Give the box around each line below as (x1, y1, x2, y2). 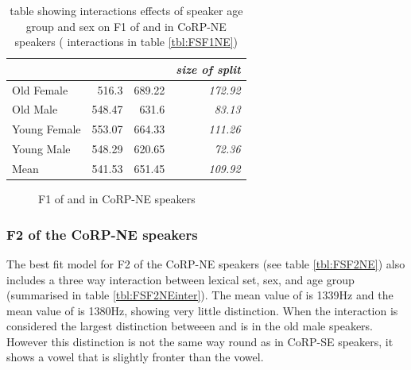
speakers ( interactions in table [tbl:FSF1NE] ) (14, 33, 238, 50)
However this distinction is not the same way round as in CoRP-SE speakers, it (6, 333, 394, 349)
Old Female (12, 81, 68, 98)
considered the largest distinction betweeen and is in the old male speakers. (6, 318, 373, 334)
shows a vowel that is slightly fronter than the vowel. (6, 349, 264, 365)
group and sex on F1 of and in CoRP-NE (25, 17, 227, 34)
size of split (176, 60, 241, 77)
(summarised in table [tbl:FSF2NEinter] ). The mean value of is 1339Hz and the (6, 287, 394, 303)
